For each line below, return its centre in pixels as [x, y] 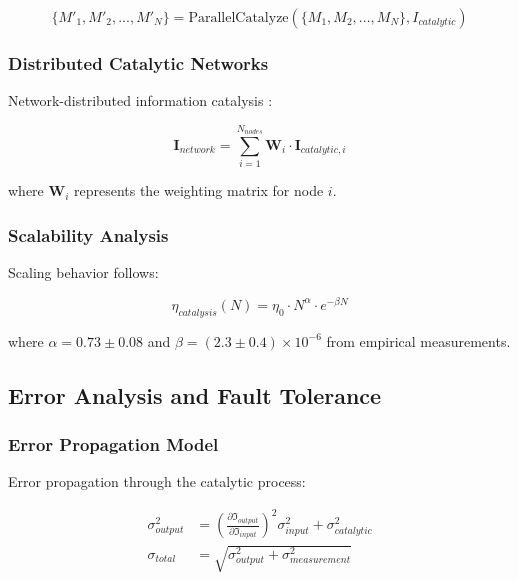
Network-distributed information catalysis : [140, 100]
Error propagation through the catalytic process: [157, 481]
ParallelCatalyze [238, 18]
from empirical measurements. [418, 340]
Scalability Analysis [88, 234]
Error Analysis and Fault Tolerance [195, 394]
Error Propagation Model [113, 443]
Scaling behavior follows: [83, 272]
